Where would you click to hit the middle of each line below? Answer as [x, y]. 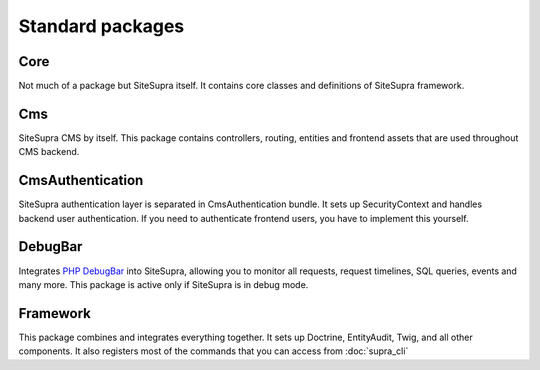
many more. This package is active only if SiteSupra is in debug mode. [163, 284]
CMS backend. [49, 152]
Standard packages [101, 26]
